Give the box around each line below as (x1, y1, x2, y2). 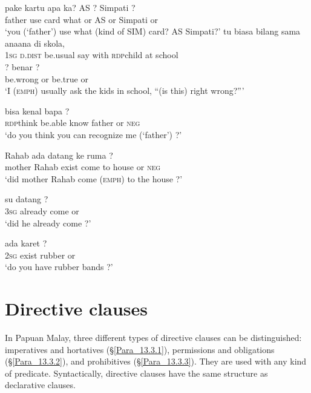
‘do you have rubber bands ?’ (5, 260, 113, 273)
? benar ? (5, 60, 40, 73)
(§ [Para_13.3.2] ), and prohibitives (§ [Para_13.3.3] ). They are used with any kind (5, 355, 307, 368)
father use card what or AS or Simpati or (5, 13, 159, 25)
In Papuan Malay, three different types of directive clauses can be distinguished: (5, 331, 302, 343)
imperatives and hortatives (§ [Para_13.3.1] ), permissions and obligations (5, 343, 275, 355)
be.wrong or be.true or (5, 72, 88, 85)
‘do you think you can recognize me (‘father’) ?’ (5, 128, 182, 140)
